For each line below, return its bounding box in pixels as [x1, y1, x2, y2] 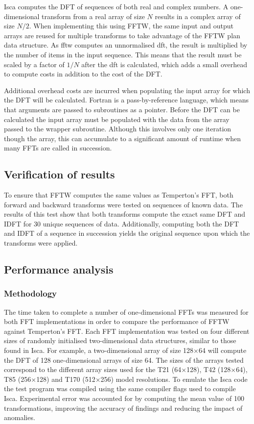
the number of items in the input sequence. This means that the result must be [4, 49, 242, 59]
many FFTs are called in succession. [4, 143, 112, 153]
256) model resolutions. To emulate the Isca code [100, 374, 248, 384]
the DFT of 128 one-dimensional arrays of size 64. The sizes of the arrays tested [4, 354, 244, 365]
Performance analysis [4, 262, 114, 277]
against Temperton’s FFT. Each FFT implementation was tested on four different [4, 325, 250, 336]
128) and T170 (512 [36, 374, 95, 384]
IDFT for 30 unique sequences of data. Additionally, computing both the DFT [4, 218, 239, 228]
